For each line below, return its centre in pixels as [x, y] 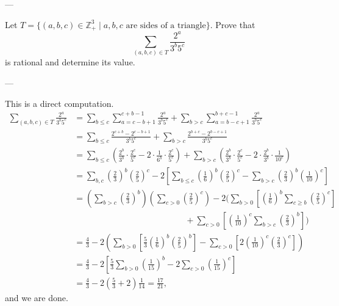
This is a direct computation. [59, 103]
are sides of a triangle [166, 25]
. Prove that [233, 24]
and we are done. [37, 297]
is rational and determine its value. [70, 62]
